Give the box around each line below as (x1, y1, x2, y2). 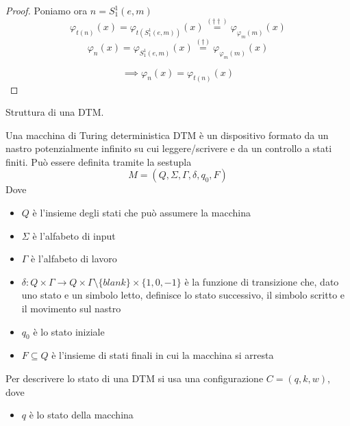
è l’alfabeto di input (32, 228, 116, 242)
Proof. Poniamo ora (5, 3, 88, 17)
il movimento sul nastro (21, 301, 121, 316)
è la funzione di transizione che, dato (184, 274, 339, 288)
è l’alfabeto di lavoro (31, 251, 117, 266)
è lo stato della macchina (29, 408, 134, 422)
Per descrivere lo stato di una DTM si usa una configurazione (5, 371, 264, 386)
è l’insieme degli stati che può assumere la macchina (32, 205, 251, 220)
